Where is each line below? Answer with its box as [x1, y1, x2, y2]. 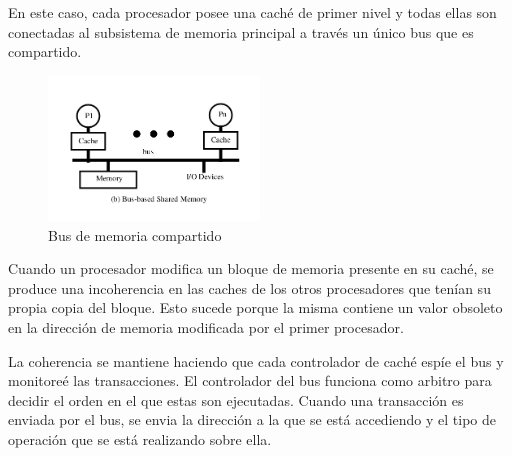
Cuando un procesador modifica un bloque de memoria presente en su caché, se [8, 258, 494, 279]
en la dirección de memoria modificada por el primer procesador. [8, 317, 404, 338]
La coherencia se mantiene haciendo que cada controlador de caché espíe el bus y [8, 350, 504, 371]
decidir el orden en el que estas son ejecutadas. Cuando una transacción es [8, 389, 464, 410]
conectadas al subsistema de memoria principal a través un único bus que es [8, 21, 474, 42]
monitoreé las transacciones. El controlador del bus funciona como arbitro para [8, 370, 492, 391]
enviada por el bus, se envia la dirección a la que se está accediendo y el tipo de [8, 409, 496, 430]
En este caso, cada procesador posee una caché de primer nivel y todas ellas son [8, 2, 497, 22]
